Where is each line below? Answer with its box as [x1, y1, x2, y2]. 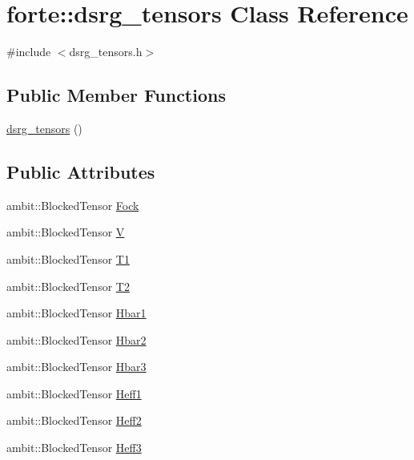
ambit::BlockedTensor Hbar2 [6, 331, 147, 348]
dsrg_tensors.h [69, 43, 143, 60]
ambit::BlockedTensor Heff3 [6, 439, 142, 456]
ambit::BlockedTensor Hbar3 [6, 358, 147, 375]
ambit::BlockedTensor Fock [6, 196, 139, 213]
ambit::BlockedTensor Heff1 [6, 385, 142, 401]
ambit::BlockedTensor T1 [6, 250, 130, 267]
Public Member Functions [6, 83, 226, 107]
